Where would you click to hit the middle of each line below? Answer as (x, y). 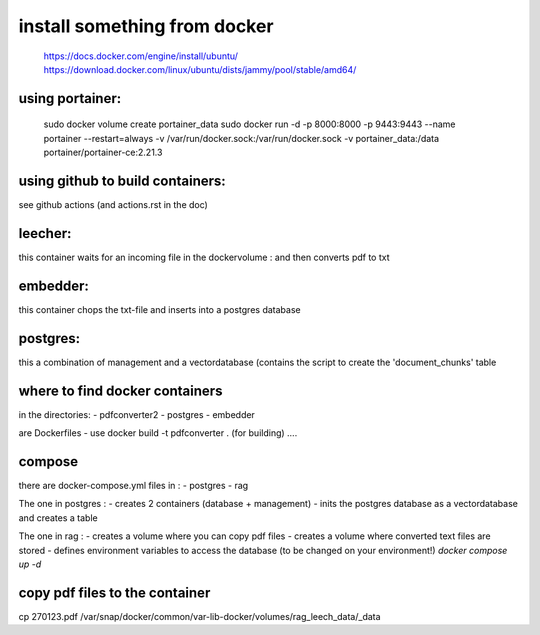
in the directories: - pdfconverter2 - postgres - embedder (136, 414)
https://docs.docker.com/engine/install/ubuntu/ (141, 56)
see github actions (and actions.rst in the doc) (113, 205)
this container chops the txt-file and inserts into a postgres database (159, 309)
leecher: (45, 233)
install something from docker (146, 26)
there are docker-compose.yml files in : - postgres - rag (133, 485)
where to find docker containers (120, 390)
